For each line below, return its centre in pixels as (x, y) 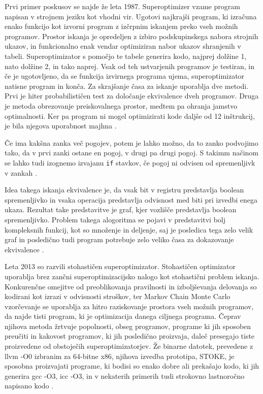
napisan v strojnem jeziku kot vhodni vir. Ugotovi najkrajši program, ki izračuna (131, 16)
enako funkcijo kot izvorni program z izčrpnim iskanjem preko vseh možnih (121, 26)
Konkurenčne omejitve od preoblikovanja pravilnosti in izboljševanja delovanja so (131, 286)
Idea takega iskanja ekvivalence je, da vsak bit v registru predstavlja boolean (124, 190)
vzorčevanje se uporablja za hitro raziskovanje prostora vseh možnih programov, (129, 306)
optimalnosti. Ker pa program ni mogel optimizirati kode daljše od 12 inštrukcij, (130, 116)
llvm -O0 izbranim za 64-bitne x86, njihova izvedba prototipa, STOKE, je (120, 356)
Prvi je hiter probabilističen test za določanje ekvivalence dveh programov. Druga (132, 96)
